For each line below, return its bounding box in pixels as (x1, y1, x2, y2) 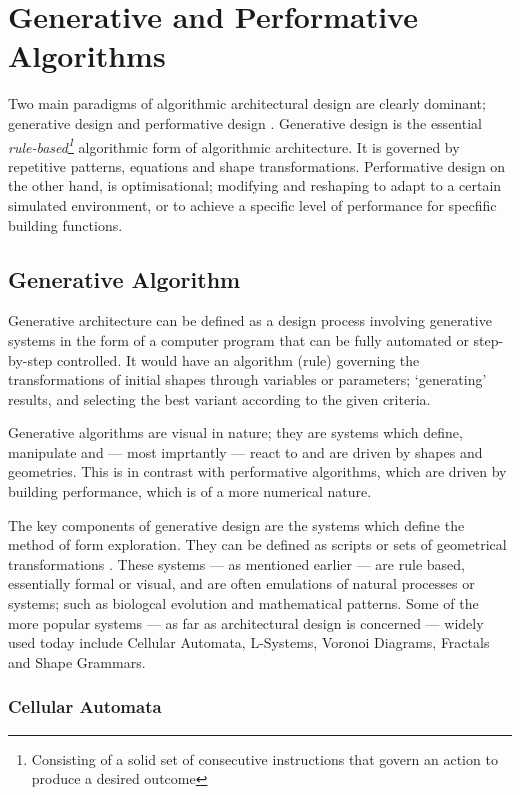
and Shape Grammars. (8, 651, 146, 672)
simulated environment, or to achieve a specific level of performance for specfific (8, 194, 497, 215)
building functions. (8, 214, 123, 235)
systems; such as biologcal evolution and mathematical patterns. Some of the (8, 593, 479, 614)
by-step (8, 349, 53, 370)
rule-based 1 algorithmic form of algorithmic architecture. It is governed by (8, 133, 460, 157)
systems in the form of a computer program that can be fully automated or (8, 329, 469, 350)
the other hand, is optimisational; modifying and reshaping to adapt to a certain (8, 175, 502, 196)
